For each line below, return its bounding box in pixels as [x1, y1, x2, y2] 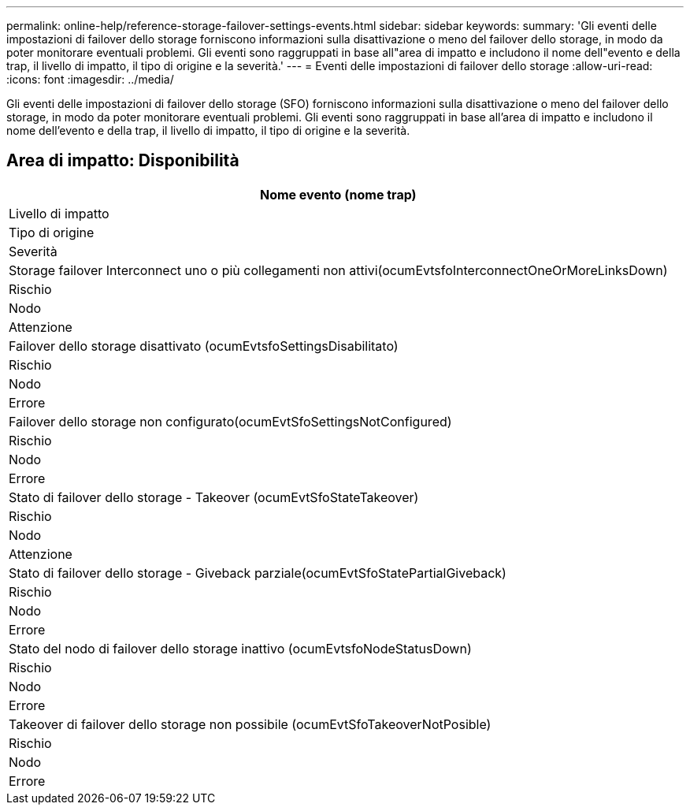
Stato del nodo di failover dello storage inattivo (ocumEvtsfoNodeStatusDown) [9, 640, 472, 657]
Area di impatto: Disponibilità [6, 151, 239, 171]
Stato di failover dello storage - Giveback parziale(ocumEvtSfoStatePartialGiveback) [9, 564, 506, 581]
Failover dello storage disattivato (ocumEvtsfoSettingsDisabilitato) [9, 337, 399, 354]
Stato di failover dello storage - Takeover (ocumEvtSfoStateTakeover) [9, 489, 419, 505]
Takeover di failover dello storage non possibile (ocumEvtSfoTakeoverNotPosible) [9, 716, 492, 732]
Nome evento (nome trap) [259, 186, 417, 203]
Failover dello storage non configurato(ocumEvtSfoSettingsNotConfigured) [9, 413, 452, 430]
